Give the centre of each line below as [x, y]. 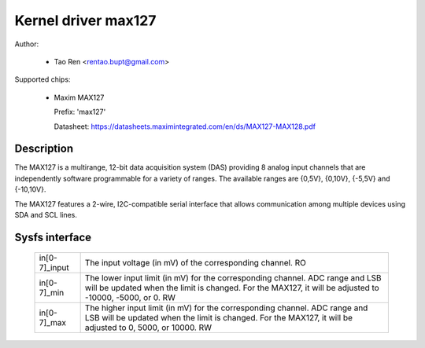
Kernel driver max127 [85, 20]
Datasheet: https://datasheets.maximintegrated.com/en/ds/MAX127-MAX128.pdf [185, 126]
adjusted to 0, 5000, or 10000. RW [148, 328]
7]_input [54, 268]
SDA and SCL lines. [46, 214]
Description [44, 149]
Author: [27, 44]
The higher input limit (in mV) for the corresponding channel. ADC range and [226, 308]
